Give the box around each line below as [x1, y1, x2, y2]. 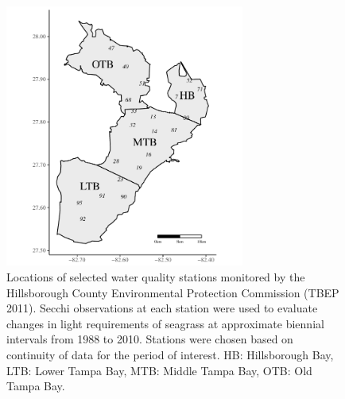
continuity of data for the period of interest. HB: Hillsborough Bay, [6, 347, 334, 363]
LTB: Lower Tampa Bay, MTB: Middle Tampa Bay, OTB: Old [6, 362, 312, 378]
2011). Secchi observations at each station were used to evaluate [6, 300, 318, 316]
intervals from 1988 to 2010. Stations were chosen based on [6, 331, 293, 347]
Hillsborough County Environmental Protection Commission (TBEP [6, 284, 339, 300]
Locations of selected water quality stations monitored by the [6, 269, 305, 285]
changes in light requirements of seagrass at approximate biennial [6, 315, 324, 331]
